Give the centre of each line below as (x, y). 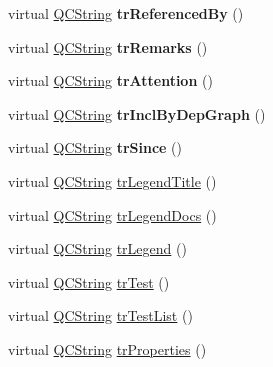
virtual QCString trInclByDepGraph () (137, 113)
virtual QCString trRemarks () (108, 46)
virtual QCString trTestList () (100, 315)
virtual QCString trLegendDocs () (112, 214)
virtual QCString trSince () (95, 147)
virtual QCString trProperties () (107, 348)
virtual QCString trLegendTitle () (112, 180)
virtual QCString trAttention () (110, 80)
